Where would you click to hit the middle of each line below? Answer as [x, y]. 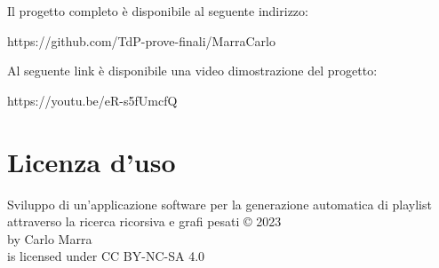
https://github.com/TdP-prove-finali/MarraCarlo [141, 40]
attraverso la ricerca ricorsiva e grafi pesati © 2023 [144, 221]
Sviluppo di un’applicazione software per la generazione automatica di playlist [219, 204]
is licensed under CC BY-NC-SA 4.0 [106, 256]
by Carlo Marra [50, 238]
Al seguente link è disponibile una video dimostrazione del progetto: [192, 71]
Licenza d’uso [92, 161]
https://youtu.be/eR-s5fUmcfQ [92, 100]
